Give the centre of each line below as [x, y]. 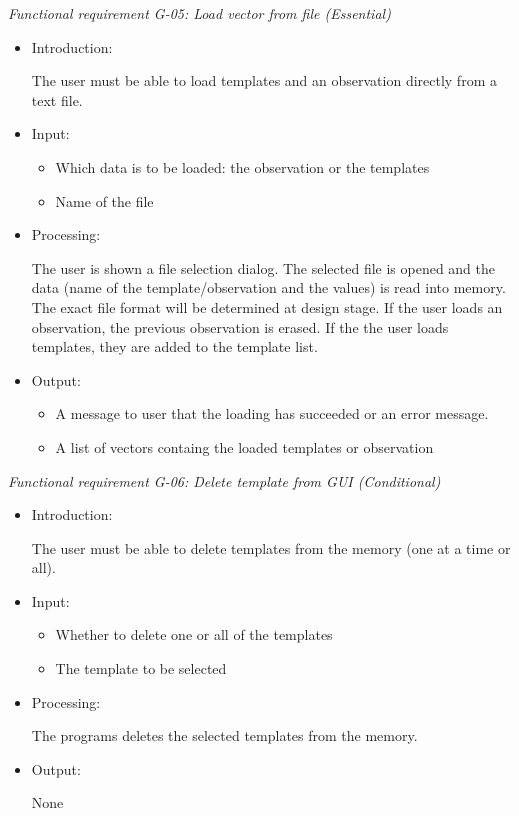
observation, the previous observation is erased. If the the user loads [240, 326]
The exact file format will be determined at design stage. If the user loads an [267, 306]
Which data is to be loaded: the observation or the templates [242, 166]
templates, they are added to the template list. [174, 346]
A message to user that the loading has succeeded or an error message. [272, 413]
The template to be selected [141, 668]
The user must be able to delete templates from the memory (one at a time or [271, 547]
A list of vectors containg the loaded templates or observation [244, 446]
